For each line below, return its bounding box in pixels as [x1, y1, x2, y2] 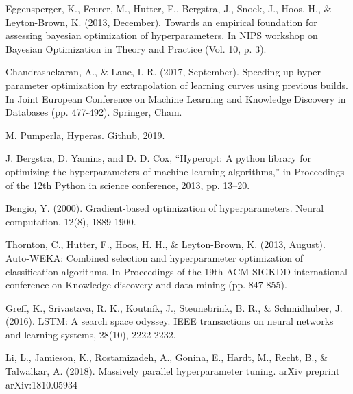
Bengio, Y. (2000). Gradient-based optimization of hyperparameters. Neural [5, 201, 324, 215]
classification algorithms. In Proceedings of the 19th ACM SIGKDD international [5, 264, 348, 278]
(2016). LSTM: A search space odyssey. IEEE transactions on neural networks [5, 314, 334, 328]
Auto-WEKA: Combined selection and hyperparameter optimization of [5, 250, 304, 264]
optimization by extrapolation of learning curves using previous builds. [51, 77, 348, 92]
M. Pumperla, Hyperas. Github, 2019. [5, 127, 165, 142]
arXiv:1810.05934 [5, 377, 78, 391]
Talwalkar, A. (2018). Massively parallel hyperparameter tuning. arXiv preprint [5, 364, 340, 378]
